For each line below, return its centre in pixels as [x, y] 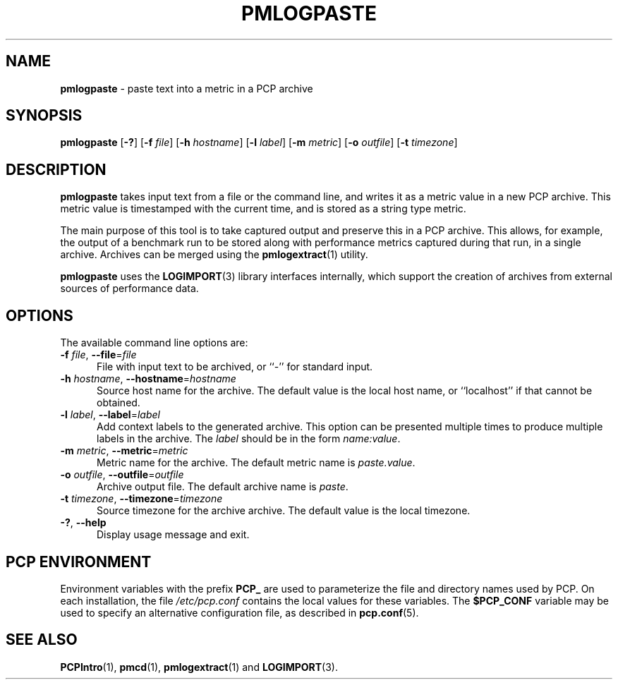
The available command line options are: [154, 343]
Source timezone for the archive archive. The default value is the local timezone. [284, 511]
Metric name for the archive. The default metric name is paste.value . [256, 463]
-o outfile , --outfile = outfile [122, 475]
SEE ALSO [42, 640]
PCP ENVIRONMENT [79, 562]
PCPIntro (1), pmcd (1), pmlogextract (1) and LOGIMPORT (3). [199, 667]
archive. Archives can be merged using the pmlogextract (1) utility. [214, 255]
